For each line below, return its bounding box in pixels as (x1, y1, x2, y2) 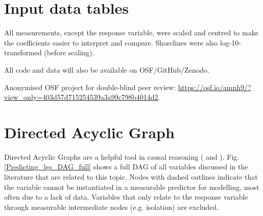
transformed (4, 47, 42, 58)
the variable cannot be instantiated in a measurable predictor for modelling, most (4, 181, 259, 192)
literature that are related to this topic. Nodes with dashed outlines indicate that (4, 171, 258, 182)
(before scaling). (44, 47, 94, 58)
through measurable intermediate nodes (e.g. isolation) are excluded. (4, 201, 219, 212)
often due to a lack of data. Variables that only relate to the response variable (4, 191, 248, 202)
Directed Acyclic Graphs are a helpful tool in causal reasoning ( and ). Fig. (4, 151, 240, 162)
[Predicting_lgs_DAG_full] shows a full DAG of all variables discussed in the (4, 161, 248, 172)
